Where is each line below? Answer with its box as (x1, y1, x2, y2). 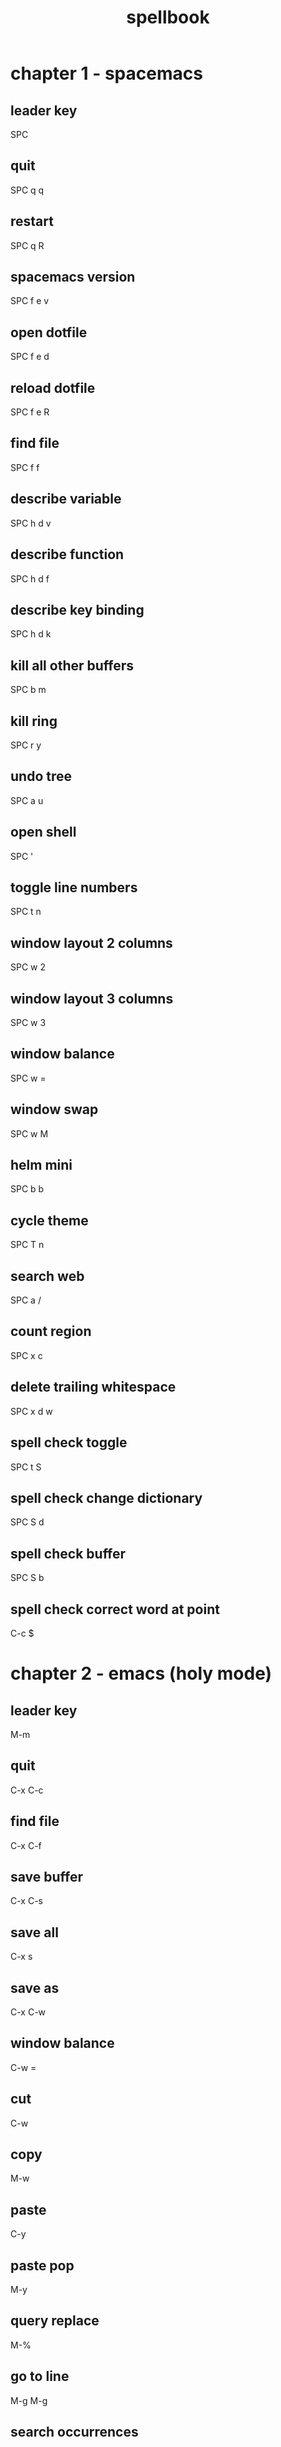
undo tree (10, 768, 72, 785)
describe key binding (10, 601, 145, 618)
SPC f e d (10, 351, 50, 363)
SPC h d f (10, 572, 50, 585)
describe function (10, 546, 125, 563)
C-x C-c (10, 1784, 44, 1796)
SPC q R (10, 239, 45, 251)
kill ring (10, 712, 58, 730)
